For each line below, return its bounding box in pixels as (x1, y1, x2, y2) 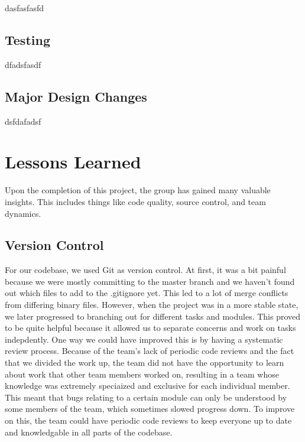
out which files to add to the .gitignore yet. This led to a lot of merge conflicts (5, 287, 288, 299)
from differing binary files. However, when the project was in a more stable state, (5, 298, 298, 311)
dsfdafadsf (5, 115, 41, 127)
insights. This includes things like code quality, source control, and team (5, 195, 266, 207)
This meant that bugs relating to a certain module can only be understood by (5, 391, 287, 403)
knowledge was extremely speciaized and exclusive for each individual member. (5, 379, 290, 392)
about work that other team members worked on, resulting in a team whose (5, 368, 279, 380)
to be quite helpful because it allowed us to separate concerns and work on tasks (5, 321, 296, 334)
